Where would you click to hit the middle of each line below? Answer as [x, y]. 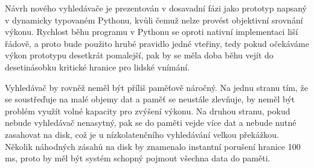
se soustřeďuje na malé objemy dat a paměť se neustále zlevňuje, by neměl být [150, 99]
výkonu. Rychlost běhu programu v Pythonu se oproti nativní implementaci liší [152, 32]
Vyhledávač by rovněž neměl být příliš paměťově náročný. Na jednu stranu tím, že [156, 87]
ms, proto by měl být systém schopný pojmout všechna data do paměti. [138, 158]
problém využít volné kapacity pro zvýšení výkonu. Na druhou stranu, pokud [148, 110]
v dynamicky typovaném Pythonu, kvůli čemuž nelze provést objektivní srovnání [154, 20]
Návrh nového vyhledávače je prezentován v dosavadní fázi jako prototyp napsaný [156, 8]
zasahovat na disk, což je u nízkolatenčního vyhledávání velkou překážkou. [142, 134]
